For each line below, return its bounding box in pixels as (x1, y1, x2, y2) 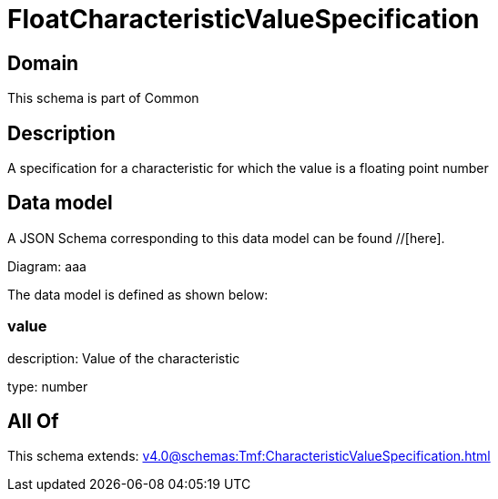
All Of (7, 410, 59, 433)
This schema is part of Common (7, 90, 199, 107)
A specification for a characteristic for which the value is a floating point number (7, 160, 489, 177)
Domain (7, 51, 79, 75)
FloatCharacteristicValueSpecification (7, 4, 480, 35)
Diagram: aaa (7, 258, 86, 274)
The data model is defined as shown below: (7, 286, 269, 302)
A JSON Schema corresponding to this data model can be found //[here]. (7, 229, 445, 246)
